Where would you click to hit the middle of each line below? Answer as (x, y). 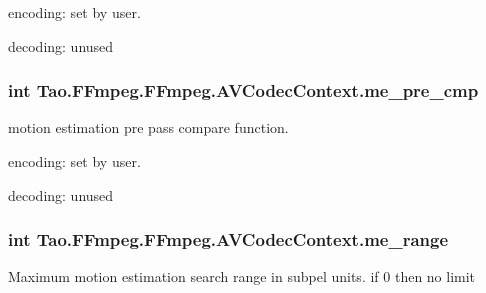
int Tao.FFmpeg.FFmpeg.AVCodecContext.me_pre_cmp (243, 90)
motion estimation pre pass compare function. (148, 127)
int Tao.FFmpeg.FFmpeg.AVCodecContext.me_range (228, 239)
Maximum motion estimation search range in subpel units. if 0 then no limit (242, 276)
